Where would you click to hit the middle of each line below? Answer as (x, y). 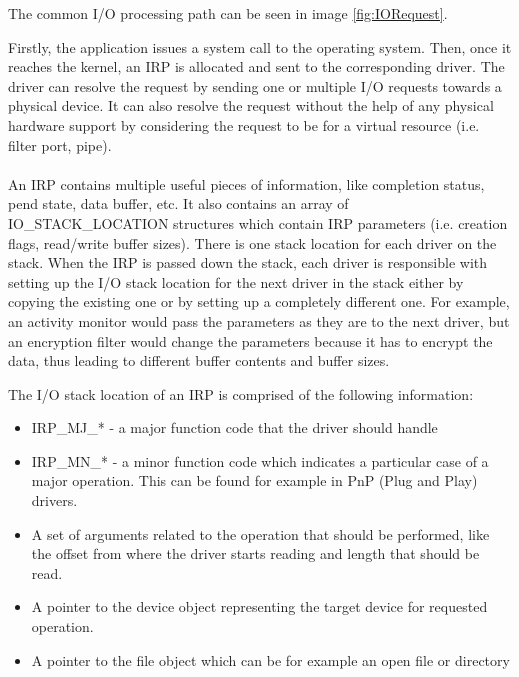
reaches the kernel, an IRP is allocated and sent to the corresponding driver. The (256, 66)
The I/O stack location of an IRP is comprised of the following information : (241, 393)
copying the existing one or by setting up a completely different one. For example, (259, 301)
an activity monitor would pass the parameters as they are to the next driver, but (259, 320)
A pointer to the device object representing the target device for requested (259, 606)
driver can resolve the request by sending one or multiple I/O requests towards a (255, 85)
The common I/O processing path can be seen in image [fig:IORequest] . (228, 13)
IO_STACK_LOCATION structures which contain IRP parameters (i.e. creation (258, 222)
